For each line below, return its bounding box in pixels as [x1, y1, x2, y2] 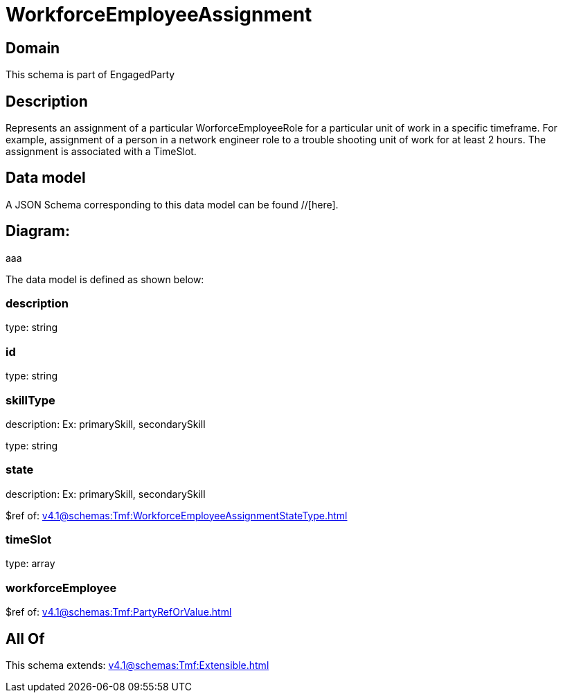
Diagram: [6, 222, 70, 240]
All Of [6, 629, 45, 647]
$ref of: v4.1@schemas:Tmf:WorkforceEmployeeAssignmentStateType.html [6, 509, 348, 521]
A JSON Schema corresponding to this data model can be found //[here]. [6, 198, 339, 211]
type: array [6, 557, 55, 570]
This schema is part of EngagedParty [6, 69, 175, 81]
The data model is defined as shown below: [6, 273, 204, 285]
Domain [6, 39, 60, 57]
